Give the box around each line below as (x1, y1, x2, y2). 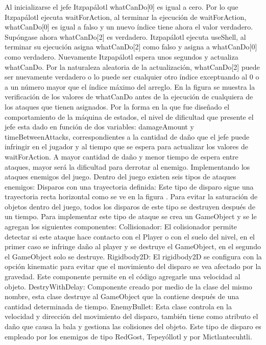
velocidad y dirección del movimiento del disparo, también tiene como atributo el (5, 311, 258, 322)
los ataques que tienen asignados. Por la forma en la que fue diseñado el (5, 101, 230, 112)
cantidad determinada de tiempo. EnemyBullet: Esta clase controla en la (5, 301, 232, 311)
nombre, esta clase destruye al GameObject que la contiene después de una (5, 291, 239, 302)
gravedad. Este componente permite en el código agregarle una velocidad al (5, 271, 240, 282)
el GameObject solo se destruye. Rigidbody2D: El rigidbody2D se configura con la (5, 251, 262, 261)
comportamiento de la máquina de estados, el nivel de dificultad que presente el (5, 111, 254, 122)
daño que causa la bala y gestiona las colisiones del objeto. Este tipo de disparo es (5, 321, 261, 331)
